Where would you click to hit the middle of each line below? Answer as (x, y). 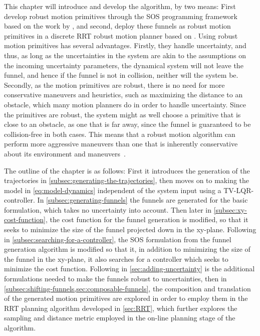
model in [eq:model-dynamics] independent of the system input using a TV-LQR (128, 190)
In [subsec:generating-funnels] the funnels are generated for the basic (143, 200)
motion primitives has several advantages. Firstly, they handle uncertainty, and (125, 45)
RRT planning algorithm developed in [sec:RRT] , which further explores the (121, 308)
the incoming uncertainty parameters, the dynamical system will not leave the (124, 65)
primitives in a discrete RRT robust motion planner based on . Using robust (121, 35)
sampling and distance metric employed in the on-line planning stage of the (120, 318)
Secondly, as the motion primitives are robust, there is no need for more (114, 85)
